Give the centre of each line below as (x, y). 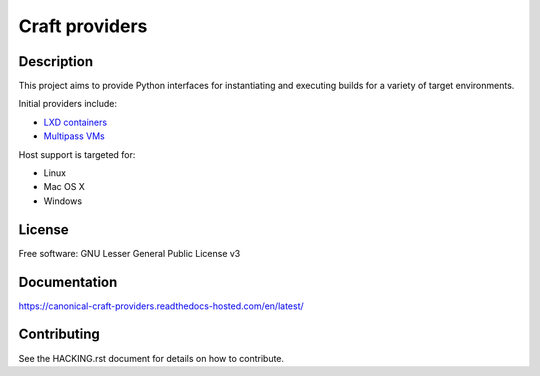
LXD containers (75, 122)
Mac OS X (64, 187)
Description (56, 61)
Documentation (68, 281)
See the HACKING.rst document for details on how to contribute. (151, 358)
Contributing (59, 334)
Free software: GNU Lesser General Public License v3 (129, 253)
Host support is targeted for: (77, 154)
